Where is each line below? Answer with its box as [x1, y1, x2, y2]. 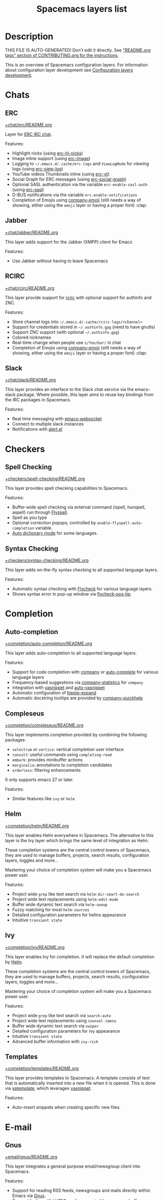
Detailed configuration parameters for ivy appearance [12, 1028, 120, 1034]
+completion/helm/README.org [5, 823, 69, 829]
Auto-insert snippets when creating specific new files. [12, 1105, 121, 1110]
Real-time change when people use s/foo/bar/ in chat [12, 339, 121, 346]
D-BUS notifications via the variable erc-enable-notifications [12, 192, 138, 198]
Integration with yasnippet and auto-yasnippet [12, 685, 105, 691]
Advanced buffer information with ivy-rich [12, 1038, 99, 1044]
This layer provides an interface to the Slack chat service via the [5, 387, 134, 392]
